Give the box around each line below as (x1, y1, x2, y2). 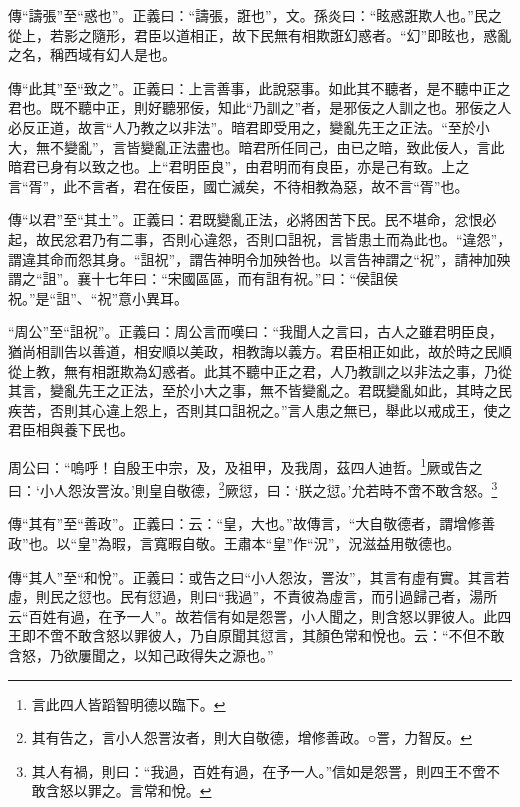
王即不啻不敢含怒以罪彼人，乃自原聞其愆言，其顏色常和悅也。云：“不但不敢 (8, 625, 505, 646)
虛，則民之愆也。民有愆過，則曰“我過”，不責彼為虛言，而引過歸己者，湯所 (8, 586, 498, 607)
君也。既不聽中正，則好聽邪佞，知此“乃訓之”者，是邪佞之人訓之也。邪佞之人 (8, 97, 512, 118)
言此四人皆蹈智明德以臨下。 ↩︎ (31, 693, 226, 714)
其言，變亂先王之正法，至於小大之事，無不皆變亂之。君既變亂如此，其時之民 (8, 380, 512, 401)
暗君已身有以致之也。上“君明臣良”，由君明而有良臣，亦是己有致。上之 (8, 156, 470, 177)
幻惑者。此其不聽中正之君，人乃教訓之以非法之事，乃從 (147, 360, 512, 381)
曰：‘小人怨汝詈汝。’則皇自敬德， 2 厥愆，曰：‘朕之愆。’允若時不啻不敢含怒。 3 (8, 477, 498, 500)
